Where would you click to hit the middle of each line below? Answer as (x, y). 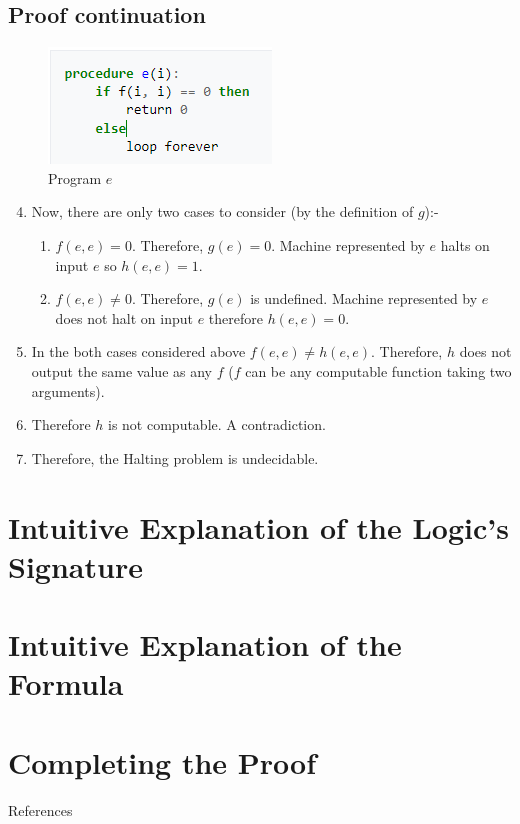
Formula (66, 683)
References (40, 809)
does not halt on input (124, 317)
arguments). (68, 390)
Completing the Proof (162, 761)
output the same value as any (121, 370)
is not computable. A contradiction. (217, 424)
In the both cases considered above (138, 351)
